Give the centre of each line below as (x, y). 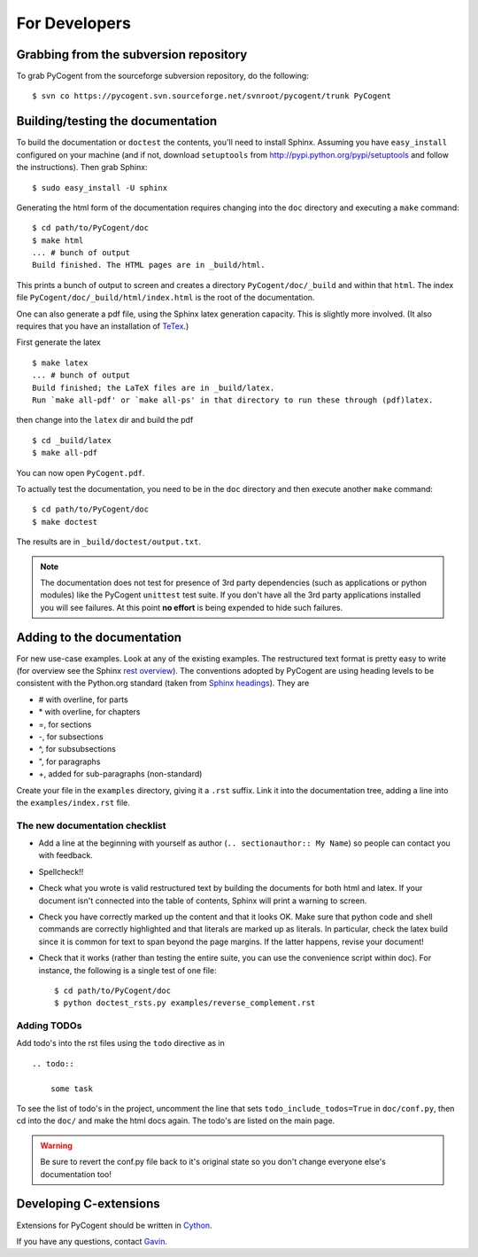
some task (71, 1089)
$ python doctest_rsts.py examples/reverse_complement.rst (185, 1003)
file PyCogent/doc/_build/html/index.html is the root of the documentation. (166, 298)
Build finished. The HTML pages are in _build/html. (149, 265)
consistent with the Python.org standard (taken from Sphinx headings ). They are (163, 683)
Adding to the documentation (99, 637)
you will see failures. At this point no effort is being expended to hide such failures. (192, 607)
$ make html (58, 240)
